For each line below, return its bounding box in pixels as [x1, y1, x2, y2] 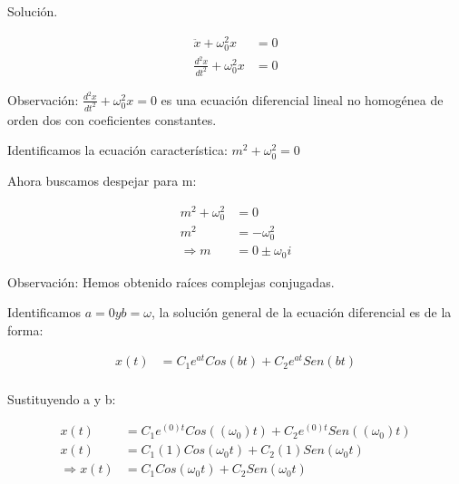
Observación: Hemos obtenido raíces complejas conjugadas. [7, 272, 335, 291]
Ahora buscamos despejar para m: [7, 170, 197, 189]
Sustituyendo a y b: [7, 389, 116, 408]
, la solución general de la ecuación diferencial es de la [151, 303, 452, 322]
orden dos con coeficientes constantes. [7, 110, 217, 129]
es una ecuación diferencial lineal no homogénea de [161, 90, 444, 109]
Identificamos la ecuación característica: [7, 140, 228, 160]
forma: [7, 320, 44, 339]
